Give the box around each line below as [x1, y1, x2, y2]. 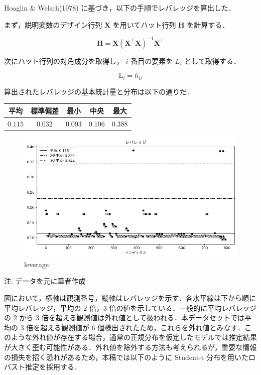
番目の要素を [130, 55, 173, 66]
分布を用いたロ [206, 351, 255, 362]
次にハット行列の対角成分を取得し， [4, 55, 123, 66]
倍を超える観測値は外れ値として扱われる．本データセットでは [41, 312, 245, 323]
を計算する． [187, 19, 229, 30]
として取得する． [184, 55, 240, 66]
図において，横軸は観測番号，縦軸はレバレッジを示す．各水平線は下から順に [4, 292, 256, 303]
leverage [24, 259, 49, 269]
